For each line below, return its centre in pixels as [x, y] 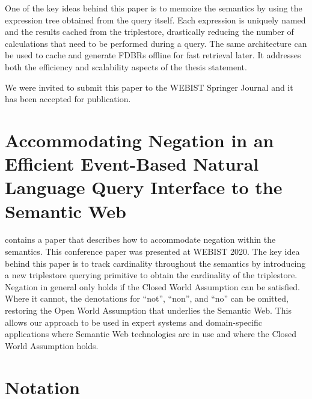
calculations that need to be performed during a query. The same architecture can [156, 43]
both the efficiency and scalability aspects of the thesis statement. [126, 66]
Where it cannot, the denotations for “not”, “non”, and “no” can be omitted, [147, 298]
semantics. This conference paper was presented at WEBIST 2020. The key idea [152, 251]
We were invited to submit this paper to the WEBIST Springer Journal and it [149, 87]
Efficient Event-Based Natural [132, 164]
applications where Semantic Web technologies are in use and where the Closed [151, 334]
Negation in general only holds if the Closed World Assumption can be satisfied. [152, 286]
